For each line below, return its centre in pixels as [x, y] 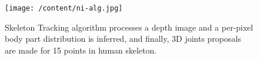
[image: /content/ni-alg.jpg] [64, 8]
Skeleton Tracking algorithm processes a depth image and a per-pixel [129, 27]
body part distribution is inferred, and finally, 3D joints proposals [123, 39]
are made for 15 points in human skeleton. [81, 50]
